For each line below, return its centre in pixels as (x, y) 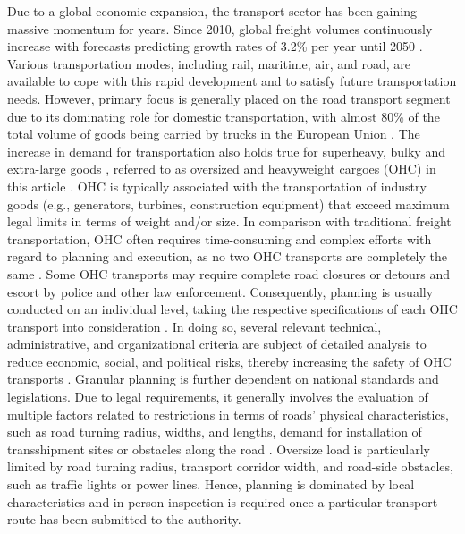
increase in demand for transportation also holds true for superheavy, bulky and (226, 151)
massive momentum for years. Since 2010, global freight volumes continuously (220, 28)
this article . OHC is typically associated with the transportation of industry (217, 186)
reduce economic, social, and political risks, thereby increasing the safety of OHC (229, 361)
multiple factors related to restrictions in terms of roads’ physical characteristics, (228, 414)
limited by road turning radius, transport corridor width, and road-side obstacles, (230, 466)
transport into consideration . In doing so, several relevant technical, (194, 326)
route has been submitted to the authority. (124, 519)
